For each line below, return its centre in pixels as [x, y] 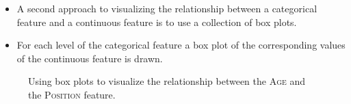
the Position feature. [72, 94]
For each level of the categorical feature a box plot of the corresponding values [181, 45]
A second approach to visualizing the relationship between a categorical [167, 8]
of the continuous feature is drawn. [90, 58]
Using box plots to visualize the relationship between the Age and [167, 81]
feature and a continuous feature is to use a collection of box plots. [157, 22]
